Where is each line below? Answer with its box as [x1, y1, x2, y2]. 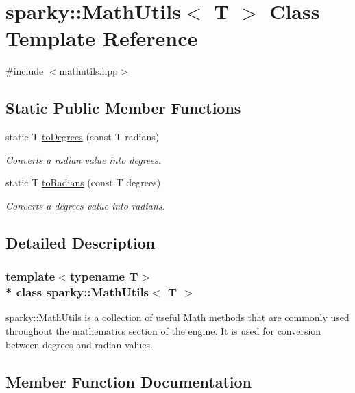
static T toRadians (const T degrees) [5, 175, 161, 190]
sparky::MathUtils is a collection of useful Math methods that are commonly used [5, 310, 350, 325]
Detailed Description [5, 231, 156, 253]
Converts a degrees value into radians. [5, 198, 165, 212]
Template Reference [5, 24, 198, 52]
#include [5, 64, 44, 78]
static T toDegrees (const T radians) [5, 129, 160, 144]
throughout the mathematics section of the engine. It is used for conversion [5, 324, 321, 338]
